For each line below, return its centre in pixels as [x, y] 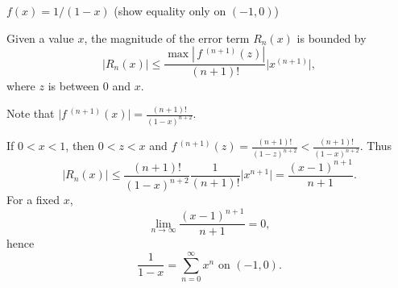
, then [80, 146]
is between [74, 86]
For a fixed [33, 200]
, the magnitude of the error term [167, 38]
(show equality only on [170, 10]
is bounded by [332, 38]
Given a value [40, 38]
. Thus [376, 146]
